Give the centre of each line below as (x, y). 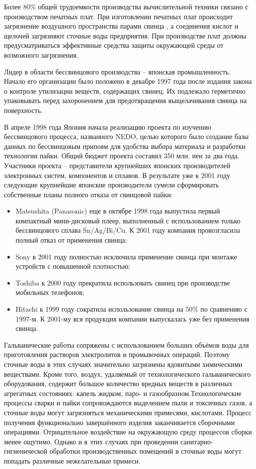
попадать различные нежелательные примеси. (72, 460)
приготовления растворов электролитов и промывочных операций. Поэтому (117, 354)
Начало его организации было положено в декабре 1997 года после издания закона (128, 81)
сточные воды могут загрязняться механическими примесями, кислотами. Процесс (128, 412)
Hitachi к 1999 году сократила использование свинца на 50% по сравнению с (131, 309)
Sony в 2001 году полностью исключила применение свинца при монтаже (126, 256)
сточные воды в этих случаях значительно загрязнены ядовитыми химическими (123, 364)
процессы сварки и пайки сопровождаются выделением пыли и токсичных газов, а (128, 403)
